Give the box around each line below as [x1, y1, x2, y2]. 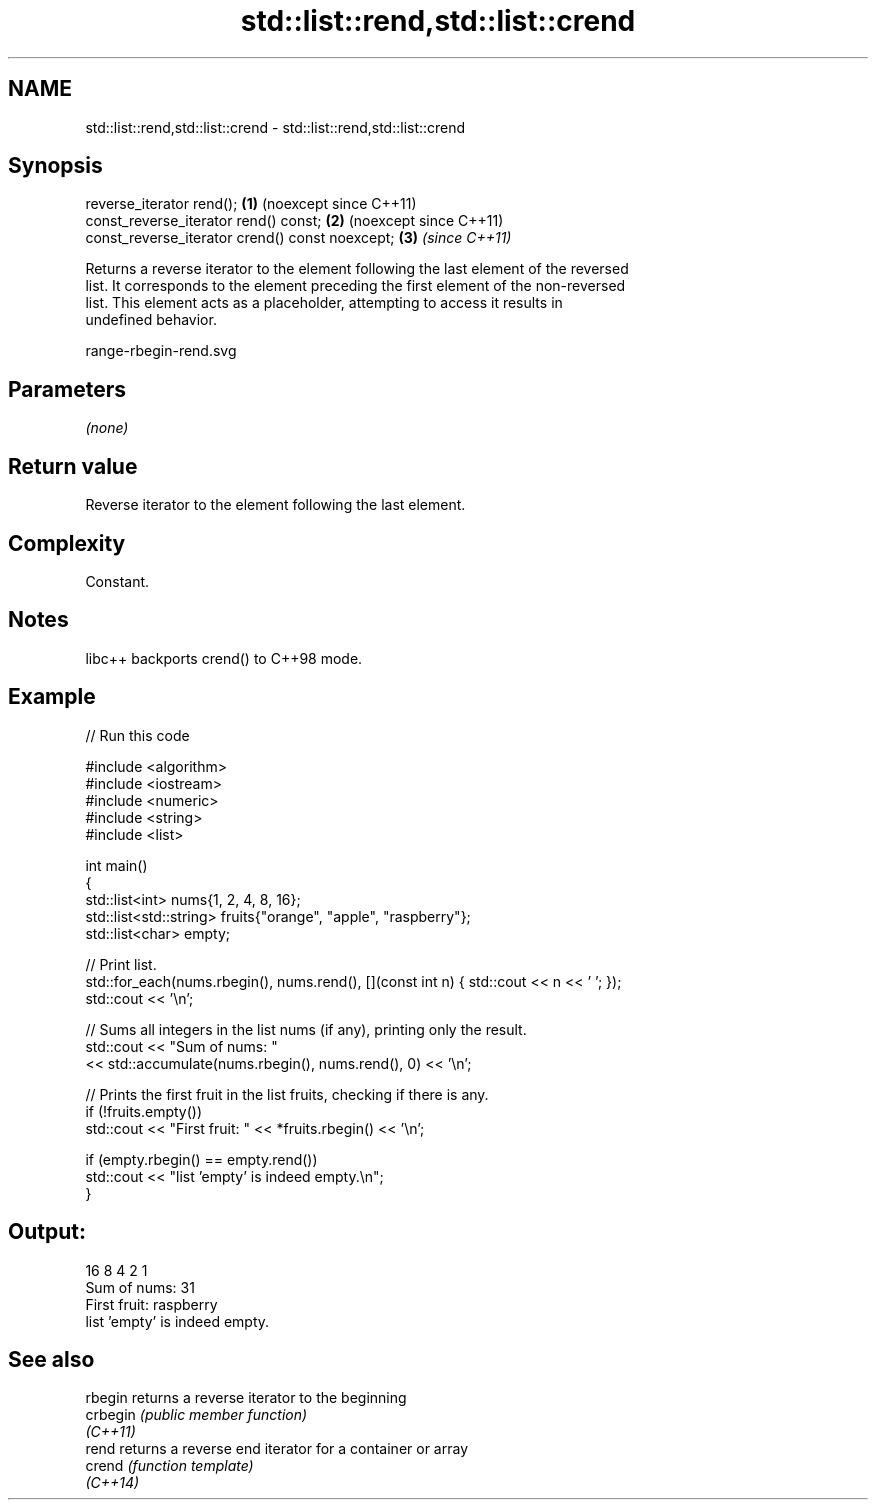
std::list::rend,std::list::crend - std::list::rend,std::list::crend [85, 118, 466, 136]
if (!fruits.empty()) [85, 1102, 203, 1120]
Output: [8, 1219, 86, 1245]
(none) [85, 419, 129, 437]
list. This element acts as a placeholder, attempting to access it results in [85, 294, 563, 312]
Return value [8, 453, 138, 479]
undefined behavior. [85, 311, 217, 329]
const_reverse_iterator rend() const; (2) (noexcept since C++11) [85, 212, 504, 230]
